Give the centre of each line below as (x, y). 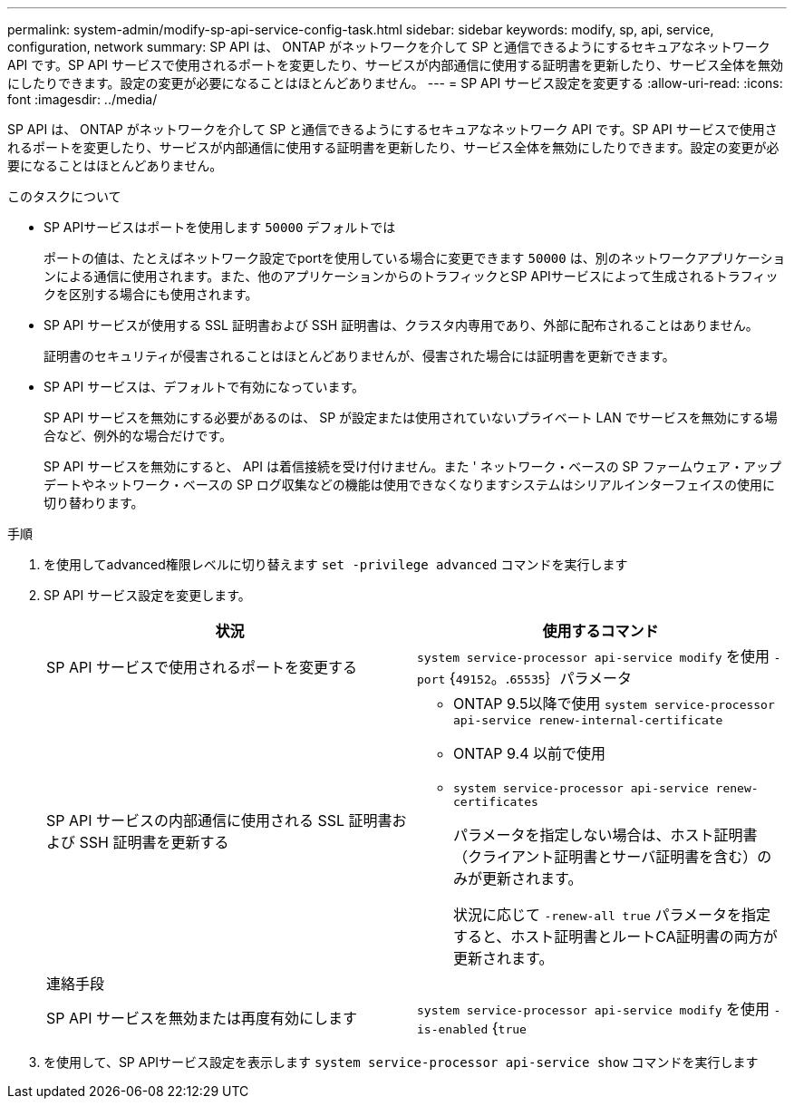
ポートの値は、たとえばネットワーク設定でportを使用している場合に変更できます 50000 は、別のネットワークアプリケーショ (415, 258)
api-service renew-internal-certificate (588, 720)
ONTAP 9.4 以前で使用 (529, 753)
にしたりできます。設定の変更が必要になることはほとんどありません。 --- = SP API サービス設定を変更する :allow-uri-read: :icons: (395, 83)
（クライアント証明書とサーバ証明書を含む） (605, 857)
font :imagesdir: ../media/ (82, 99)
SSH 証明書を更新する (154, 842)
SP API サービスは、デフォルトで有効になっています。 (204, 387)
